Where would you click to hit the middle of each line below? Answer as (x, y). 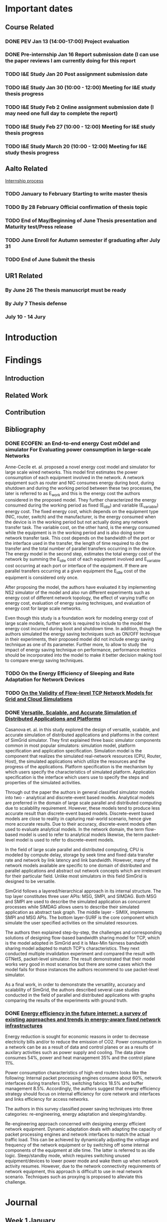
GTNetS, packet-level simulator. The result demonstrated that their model (80, 959)
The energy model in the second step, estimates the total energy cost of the (83, 554)
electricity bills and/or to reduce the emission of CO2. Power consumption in (83, 1042)
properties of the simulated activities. (43, 783)
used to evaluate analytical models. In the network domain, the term (75, 829)
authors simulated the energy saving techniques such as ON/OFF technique (83, 634)
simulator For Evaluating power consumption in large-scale (78, 450)
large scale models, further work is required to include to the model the (78, 623)
